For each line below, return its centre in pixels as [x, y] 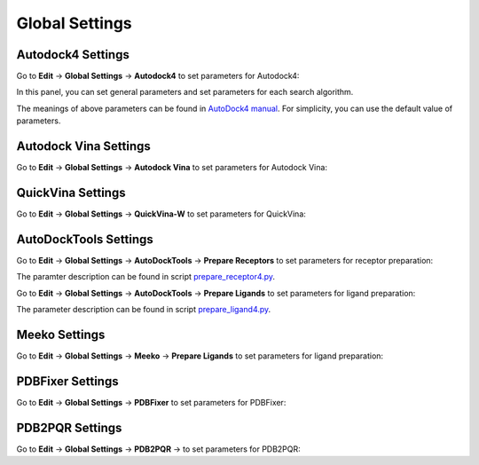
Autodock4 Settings [73, 55]
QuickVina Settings [71, 192]
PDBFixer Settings [67, 381]
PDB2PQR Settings [69, 427]
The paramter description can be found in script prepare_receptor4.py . [145, 277]
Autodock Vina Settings [83, 146]
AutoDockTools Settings [85, 239]
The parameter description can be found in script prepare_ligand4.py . [144, 310]
